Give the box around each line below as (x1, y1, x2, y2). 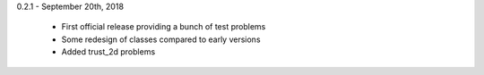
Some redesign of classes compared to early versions (61, 34, 261, 45)
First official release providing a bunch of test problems (61, 21, 266, 32)
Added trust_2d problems (61, 46, 156, 57)
